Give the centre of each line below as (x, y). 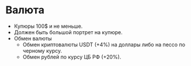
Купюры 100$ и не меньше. (48, 26)
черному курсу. (42, 50)
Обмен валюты (33, 38)
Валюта (25, 10)
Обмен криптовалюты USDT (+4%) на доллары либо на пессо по (104, 45)
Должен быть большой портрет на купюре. (68, 32)
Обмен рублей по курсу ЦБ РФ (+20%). (72, 57)
